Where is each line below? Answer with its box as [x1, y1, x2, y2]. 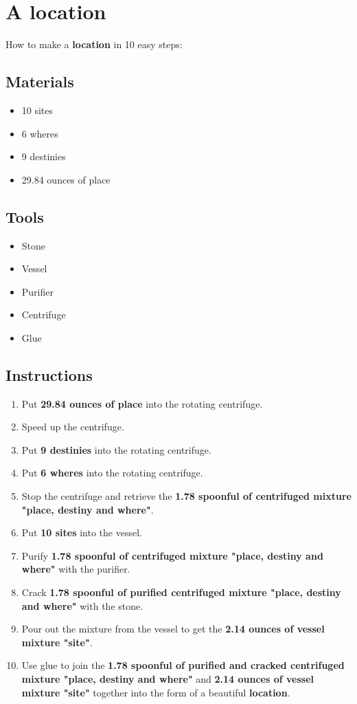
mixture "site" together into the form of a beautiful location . [21, 685, 290, 699]
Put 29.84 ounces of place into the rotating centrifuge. [21, 396, 263, 410]
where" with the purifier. [21, 562, 130, 576]
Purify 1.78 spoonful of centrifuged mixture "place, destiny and [21, 548, 323, 562]
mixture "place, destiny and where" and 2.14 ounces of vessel [21, 671, 314, 685]
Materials [5, 71, 74, 92]
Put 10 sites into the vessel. [21, 525, 142, 540]
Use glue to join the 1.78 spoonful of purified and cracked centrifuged [21, 658, 345, 672]
